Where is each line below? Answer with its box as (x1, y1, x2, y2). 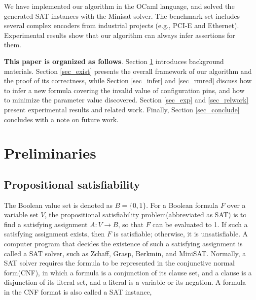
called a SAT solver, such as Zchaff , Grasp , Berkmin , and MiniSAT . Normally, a (4, 248, 246, 258)
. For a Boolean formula (146, 200, 219, 210)
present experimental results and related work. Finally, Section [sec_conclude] (4, 104, 240, 114)
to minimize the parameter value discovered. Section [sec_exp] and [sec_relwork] (4, 95, 249, 105)
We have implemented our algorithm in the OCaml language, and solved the (4, 1, 235, 11)
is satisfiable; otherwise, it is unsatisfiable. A (113, 229, 248, 239)
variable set (4, 209, 38, 220)
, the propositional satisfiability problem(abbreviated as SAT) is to (44, 209, 247, 220)
